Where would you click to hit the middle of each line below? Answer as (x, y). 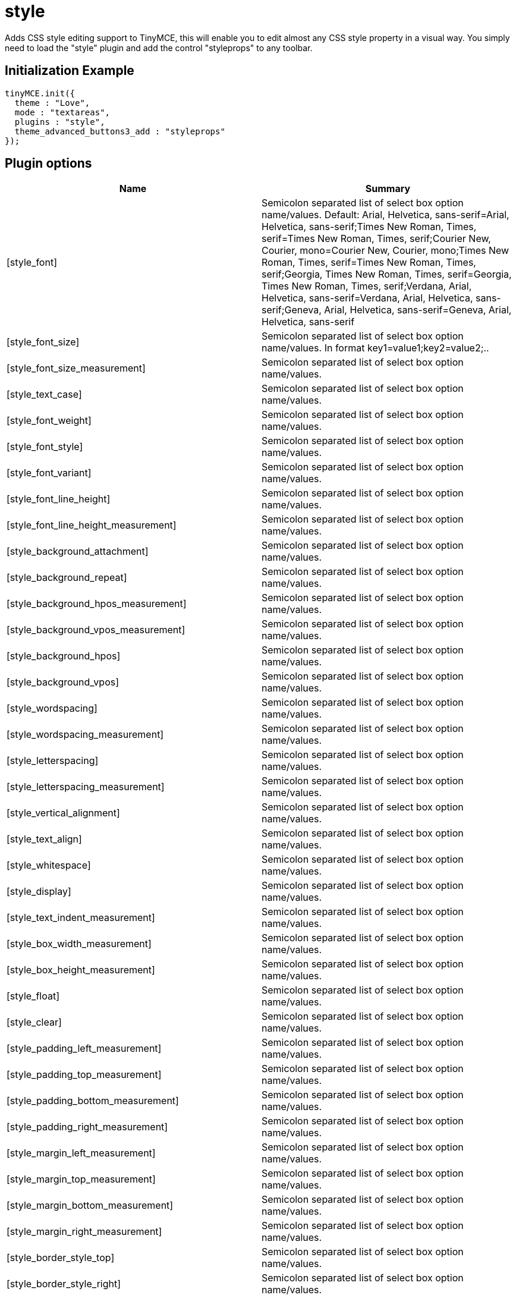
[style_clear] (34, 1022)
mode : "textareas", (62, 112)
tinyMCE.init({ (40, 93)
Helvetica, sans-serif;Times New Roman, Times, (369, 227)
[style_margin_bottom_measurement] (90, 1206)
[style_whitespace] (49, 865)
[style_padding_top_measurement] (84, 1075)
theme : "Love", (52, 103)
